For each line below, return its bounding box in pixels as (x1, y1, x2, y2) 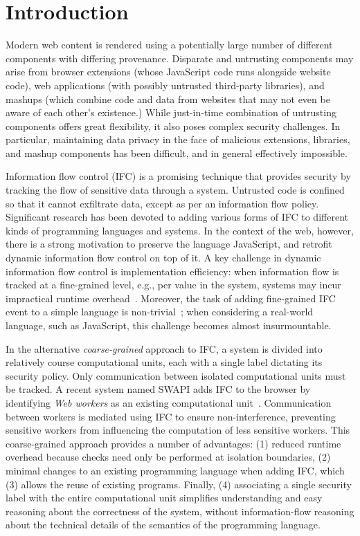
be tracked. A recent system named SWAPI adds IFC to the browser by (6, 382, 311, 396)
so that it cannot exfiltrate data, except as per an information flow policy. (6, 196, 319, 210)
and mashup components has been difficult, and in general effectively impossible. (6, 145, 348, 160)
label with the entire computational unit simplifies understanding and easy (6, 490, 323, 505)
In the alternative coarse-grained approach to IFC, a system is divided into (6, 341, 323, 355)
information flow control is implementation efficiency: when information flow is (6, 264, 339, 278)
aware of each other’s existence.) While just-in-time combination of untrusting (6, 105, 336, 120)
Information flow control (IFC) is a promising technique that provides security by (6, 169, 351, 183)
